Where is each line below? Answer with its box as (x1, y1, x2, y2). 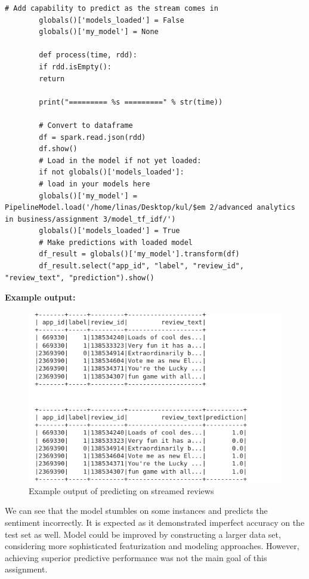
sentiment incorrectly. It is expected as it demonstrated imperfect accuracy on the (5, 516, 305, 528)
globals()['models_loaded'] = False (39, 16, 184, 24)
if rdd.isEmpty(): (39, 62, 112, 71)
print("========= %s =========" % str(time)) (39, 97, 223, 106)
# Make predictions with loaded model (39, 238, 193, 247)
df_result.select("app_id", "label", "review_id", (39, 262, 244, 271)
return (39, 74, 65, 83)
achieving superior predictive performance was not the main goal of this (5, 551, 267, 563)
